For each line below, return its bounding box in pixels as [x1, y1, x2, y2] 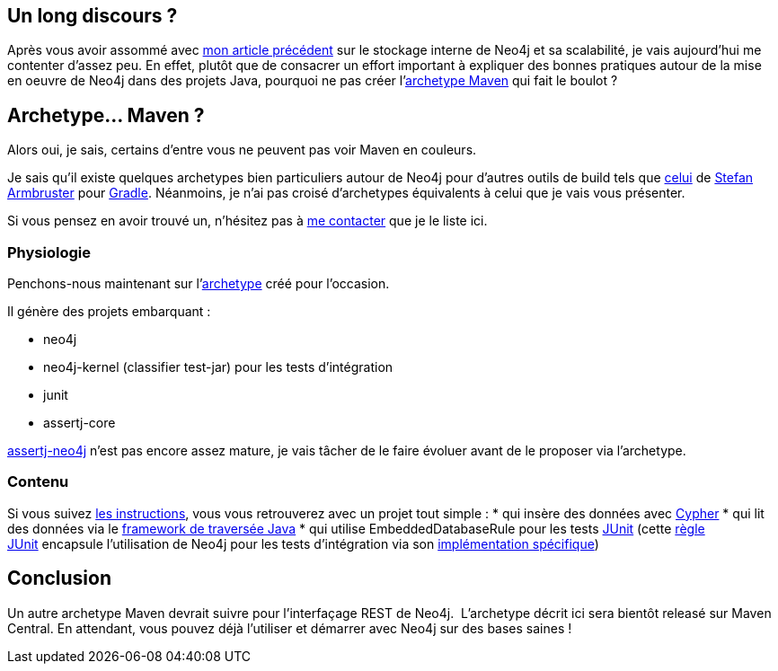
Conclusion [7, 567, 112, 590]
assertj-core [43, 415, 116, 431]
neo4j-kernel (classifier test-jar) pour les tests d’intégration [43, 359, 393, 375]
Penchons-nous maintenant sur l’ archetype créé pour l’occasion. [7, 276, 390, 292]
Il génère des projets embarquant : [7, 304, 211, 320]
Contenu [7, 472, 69, 491]
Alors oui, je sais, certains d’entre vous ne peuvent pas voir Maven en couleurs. [7, 142, 477, 158]
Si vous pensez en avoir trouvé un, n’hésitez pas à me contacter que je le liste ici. [7, 213, 488, 229]
